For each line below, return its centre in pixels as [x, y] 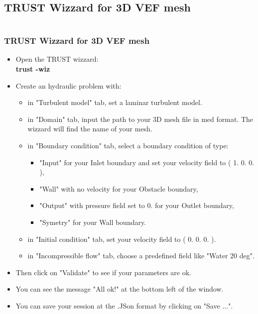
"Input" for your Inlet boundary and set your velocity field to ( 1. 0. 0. [147, 162]
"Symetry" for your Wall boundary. [93, 222]
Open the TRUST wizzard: [57, 59]
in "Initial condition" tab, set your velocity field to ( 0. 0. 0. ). [122, 239]
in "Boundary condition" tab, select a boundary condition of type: [128, 145]
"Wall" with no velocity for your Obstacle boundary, [119, 188]
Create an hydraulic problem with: [68, 85]
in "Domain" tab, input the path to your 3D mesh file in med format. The [140, 119]
